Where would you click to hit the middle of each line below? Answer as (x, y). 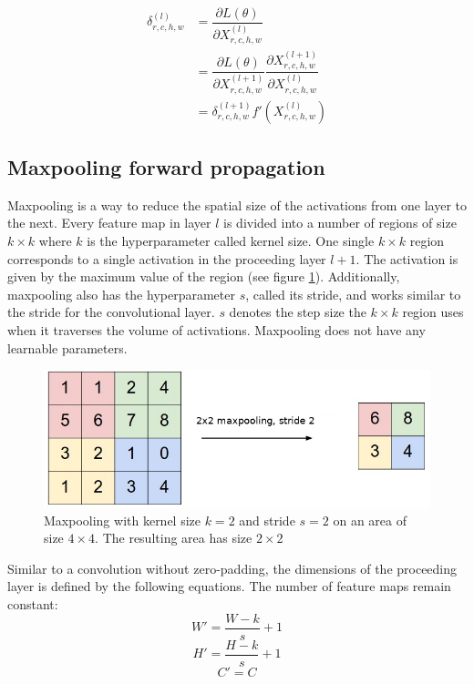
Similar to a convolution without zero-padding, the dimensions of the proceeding (232, 568)
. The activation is (407, 258)
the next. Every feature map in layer (109, 223)
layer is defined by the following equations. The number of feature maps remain (229, 586)
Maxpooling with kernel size (123, 520)
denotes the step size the (298, 312)
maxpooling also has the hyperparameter (121, 294)
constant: (33, 603)
